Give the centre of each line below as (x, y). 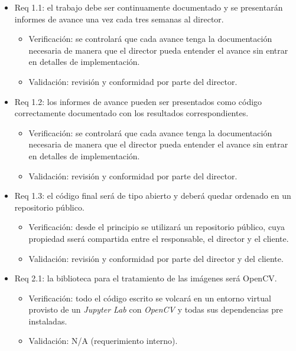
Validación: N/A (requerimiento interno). (103, 341)
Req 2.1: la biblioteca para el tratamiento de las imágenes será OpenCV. (146, 278)
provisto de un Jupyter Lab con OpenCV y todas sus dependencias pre (156, 309)
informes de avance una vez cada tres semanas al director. (119, 19)
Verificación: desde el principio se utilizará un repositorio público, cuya (157, 227)
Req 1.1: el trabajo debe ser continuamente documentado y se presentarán (149, 7)
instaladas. (48, 321)
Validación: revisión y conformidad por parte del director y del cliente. (156, 258)
